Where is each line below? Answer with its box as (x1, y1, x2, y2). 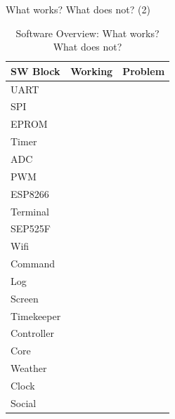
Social (11, 395, 37, 410)
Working (70, 63, 113, 78)
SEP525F (11, 221, 51, 236)
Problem (122, 63, 165, 78)
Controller (11, 326, 54, 340)
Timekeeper (11, 308, 61, 323)
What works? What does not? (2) (6, 2, 150, 16)
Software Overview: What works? (15, 25, 160, 40)
